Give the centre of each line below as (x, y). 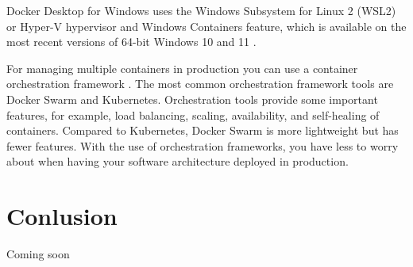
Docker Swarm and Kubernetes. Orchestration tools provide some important (192, 99)
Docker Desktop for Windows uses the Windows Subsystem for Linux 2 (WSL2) (201, 10)
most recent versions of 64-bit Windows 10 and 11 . (131, 42)
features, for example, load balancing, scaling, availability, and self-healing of (193, 114)
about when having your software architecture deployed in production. (178, 161)
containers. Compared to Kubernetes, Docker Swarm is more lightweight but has (203, 130)
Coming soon (38, 254)
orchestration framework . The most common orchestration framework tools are (200, 84)
